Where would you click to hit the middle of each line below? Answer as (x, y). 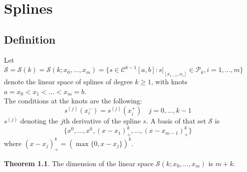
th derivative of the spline (102, 121)
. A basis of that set (176, 121)
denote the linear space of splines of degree (68, 82)
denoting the (39, 121)
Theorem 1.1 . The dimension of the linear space (79, 163)
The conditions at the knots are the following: (73, 101)
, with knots (169, 82)
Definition (30, 39)
